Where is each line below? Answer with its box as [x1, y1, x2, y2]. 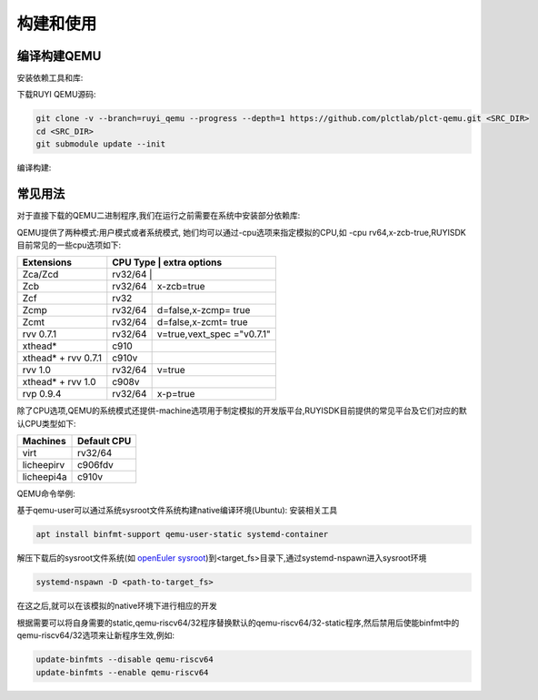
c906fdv [77, 459, 114, 472]
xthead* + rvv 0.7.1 [22, 351, 102, 364]
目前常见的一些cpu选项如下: [16, 239, 122, 250]
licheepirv [22, 459, 65, 472]
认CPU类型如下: [16, 418, 76, 429]
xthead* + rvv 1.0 [22, 376, 96, 389]
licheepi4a [22, 471, 67, 483]
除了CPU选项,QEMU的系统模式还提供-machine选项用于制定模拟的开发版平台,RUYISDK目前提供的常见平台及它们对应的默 [16, 405, 467, 416]
